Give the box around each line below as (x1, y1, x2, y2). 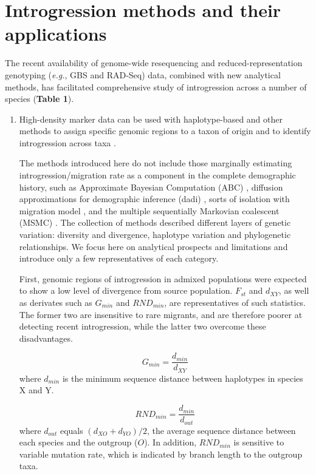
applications (5, 21, 107, 46)
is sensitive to (233, 436, 284, 449)
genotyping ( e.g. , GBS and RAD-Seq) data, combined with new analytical (5, 68, 281, 81)
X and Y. (19, 384, 54, 396)
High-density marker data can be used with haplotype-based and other (19, 112, 283, 125)
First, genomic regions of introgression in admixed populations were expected (19, 272, 307, 285)
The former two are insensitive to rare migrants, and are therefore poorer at (19, 308, 303, 320)
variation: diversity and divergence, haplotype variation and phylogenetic (19, 228, 291, 241)
